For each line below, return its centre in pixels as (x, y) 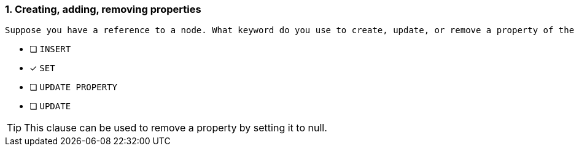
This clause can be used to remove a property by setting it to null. (176, 128)
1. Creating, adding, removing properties (103, 9)
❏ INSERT (50, 49)
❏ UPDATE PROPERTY (73, 87)
